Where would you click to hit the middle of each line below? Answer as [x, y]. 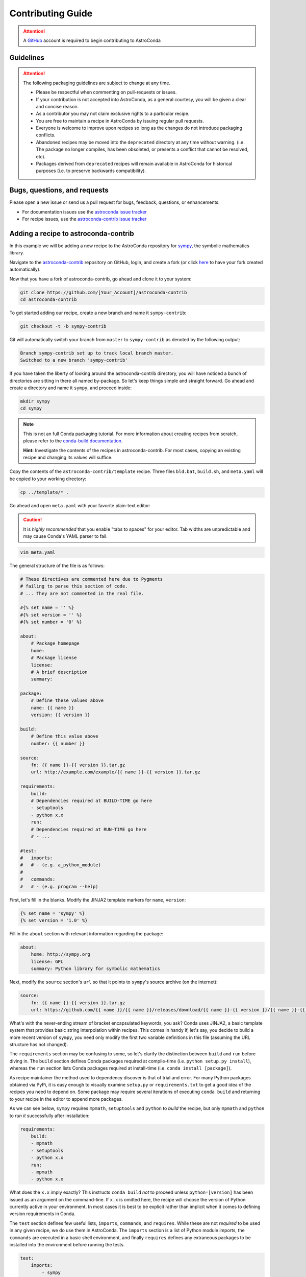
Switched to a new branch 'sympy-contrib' [74, 360]
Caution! [33, 520]
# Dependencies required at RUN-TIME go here [89, 829]
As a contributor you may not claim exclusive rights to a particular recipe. [113, 114]
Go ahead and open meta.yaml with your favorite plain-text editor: [80, 505]
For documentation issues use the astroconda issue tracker [85, 211]
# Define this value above [65, 736]
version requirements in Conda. [43, 1214]
